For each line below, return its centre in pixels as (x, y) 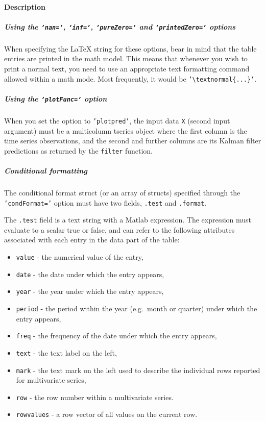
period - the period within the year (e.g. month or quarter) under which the (137, 308)
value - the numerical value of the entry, (80, 257)
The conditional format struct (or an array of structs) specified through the (122, 192)
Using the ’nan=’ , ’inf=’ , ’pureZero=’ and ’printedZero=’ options (120, 26)
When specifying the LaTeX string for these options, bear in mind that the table (130, 48)
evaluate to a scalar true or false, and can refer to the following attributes (119, 229)
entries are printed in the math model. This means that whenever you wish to (126, 58)
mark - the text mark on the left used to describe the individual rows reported (138, 370)
